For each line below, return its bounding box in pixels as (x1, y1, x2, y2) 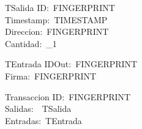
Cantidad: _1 (5, 37, 57, 50)
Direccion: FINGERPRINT (5, 25, 109, 38)
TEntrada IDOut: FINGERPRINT (5, 57, 138, 70)
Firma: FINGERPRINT (5, 69, 97, 82)
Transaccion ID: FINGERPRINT (5, 90, 131, 103)
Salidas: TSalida (5, 102, 72, 115)
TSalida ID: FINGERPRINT (5, 1, 115, 13)
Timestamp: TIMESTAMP (5, 13, 108, 26)
